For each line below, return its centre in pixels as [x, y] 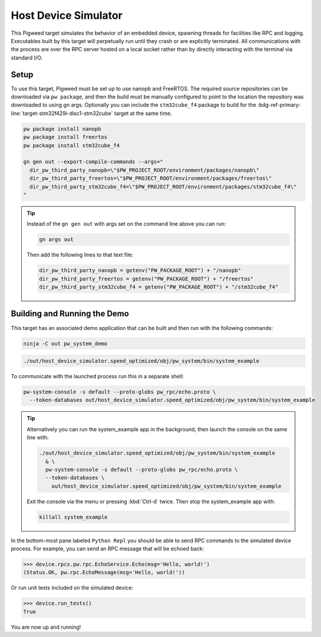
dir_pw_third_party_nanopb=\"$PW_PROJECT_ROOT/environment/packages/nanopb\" [145, 170]
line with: [38, 438]
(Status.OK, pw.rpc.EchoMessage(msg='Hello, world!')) [104, 572]
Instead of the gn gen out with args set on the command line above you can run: [126, 224]
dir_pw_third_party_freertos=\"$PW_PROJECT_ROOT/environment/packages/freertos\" [151, 179]
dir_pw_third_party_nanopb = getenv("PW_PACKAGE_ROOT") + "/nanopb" [140, 270]
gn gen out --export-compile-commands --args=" [93, 162]
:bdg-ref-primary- [279, 105]
